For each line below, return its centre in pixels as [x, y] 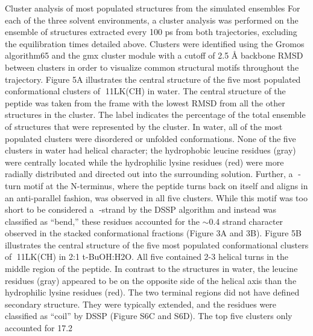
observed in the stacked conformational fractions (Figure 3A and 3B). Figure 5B [153, 233]
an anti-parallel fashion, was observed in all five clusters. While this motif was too [156, 197]
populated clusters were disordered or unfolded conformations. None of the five [150, 138]
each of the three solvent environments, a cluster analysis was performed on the [152, 20]
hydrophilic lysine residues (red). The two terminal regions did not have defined [152, 292]
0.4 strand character [246, 221]
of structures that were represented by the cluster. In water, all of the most [144, 126]
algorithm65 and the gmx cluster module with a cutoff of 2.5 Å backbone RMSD [154, 55]
